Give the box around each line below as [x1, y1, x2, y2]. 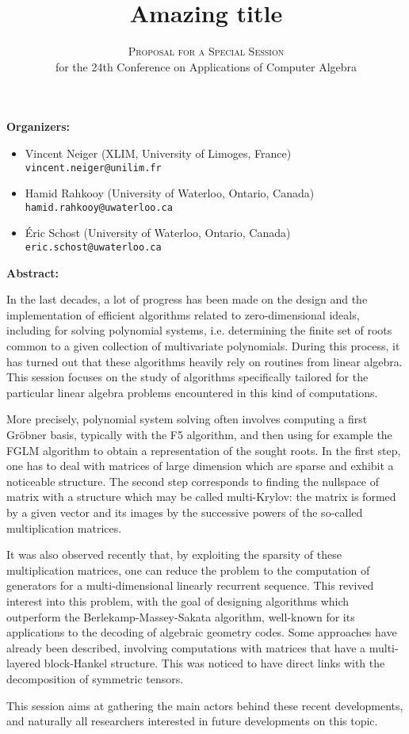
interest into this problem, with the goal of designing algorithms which [6, 592, 350, 609]
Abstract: [6, 264, 59, 281]
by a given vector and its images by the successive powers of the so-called [6, 503, 363, 520]
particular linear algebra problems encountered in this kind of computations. [6, 384, 378, 400]
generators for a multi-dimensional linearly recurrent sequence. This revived [6, 577, 374, 594]
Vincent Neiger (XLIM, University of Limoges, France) [25, 144, 292, 161]
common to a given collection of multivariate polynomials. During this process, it [6, 338, 400, 354]
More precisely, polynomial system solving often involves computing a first [6, 411, 368, 427]
